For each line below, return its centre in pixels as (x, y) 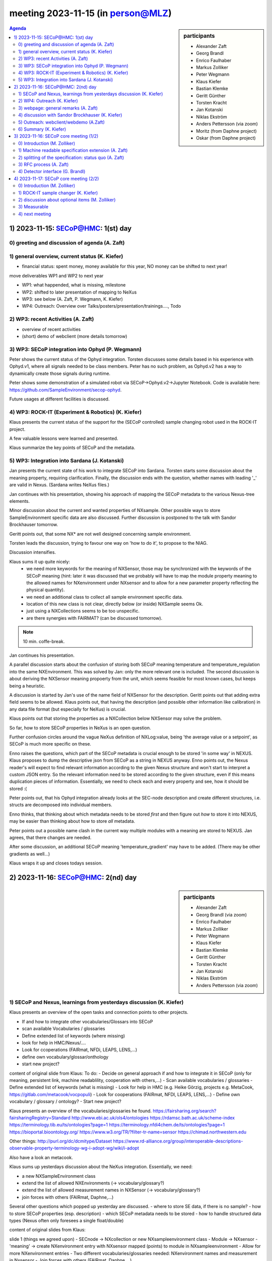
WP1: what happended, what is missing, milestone (74, 285)
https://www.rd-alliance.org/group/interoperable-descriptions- (178, 1141)
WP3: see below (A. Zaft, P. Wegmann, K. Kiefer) (73, 299)
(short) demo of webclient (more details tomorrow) (75, 336)
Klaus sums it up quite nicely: (40, 561)
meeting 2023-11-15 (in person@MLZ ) (90, 13)
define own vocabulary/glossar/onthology (65, 1057)
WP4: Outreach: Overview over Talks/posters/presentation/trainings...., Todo (101, 306)
